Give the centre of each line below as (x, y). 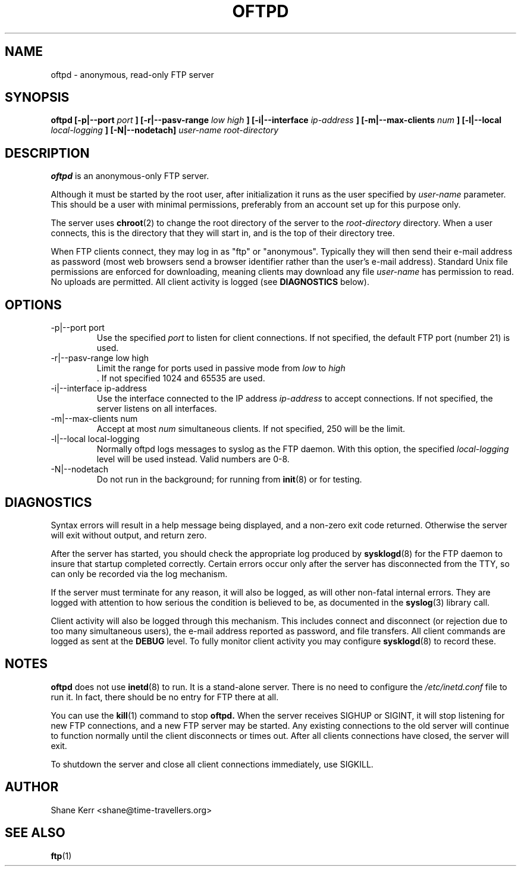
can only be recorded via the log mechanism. (139, 574)
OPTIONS (33, 305)
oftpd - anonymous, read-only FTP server (132, 74)
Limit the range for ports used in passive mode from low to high (221, 368)
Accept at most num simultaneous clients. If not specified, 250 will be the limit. (251, 429)
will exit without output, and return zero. (129, 535)
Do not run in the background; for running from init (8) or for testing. (229, 480)
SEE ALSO (35, 833)
